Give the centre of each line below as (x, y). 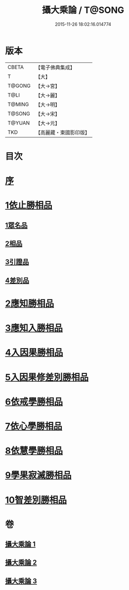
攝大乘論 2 (21, 562)
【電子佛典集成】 (55, 67)
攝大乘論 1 (21, 544)
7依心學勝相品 (34, 426)
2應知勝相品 (30, 303)
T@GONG (19, 86)
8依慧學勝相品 (34, 451)
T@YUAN (19, 123)
